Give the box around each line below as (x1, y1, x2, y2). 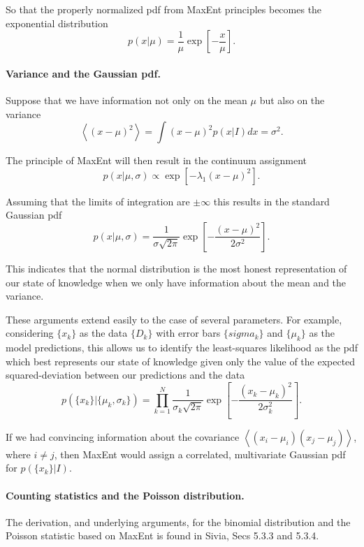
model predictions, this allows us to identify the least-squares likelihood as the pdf (6, 340, 358, 355)
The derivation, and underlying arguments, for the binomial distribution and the (6, 514, 351, 529)
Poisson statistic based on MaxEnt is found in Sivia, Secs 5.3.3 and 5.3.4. (6, 528, 319, 543)
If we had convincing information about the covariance (6, 429, 240, 444)
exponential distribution (6, 15, 108, 30)
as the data (79, 326, 128, 340)
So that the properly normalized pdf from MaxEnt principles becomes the (6, 2, 322, 16)
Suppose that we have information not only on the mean (6, 92, 247, 107)
